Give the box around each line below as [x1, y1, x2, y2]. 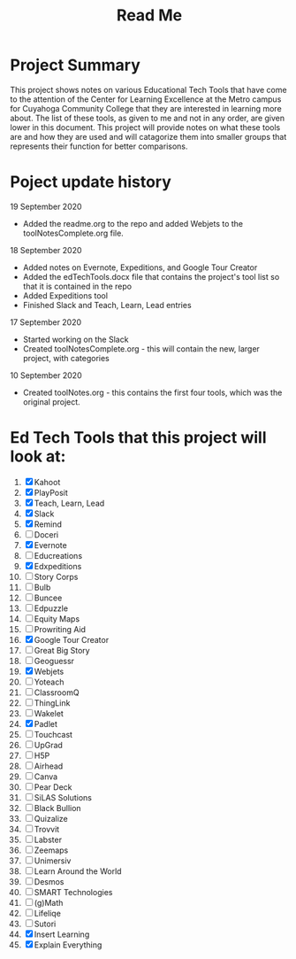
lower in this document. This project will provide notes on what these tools [10, 121, 281, 133]
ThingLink [34, 697, 71, 708]
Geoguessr [34, 655, 74, 666]
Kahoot [34, 476, 61, 487]
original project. [22, 396, 80, 407]
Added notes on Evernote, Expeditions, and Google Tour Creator [22, 262, 258, 273]
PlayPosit [34, 487, 69, 498]
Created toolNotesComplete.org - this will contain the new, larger [22, 343, 260, 354]
